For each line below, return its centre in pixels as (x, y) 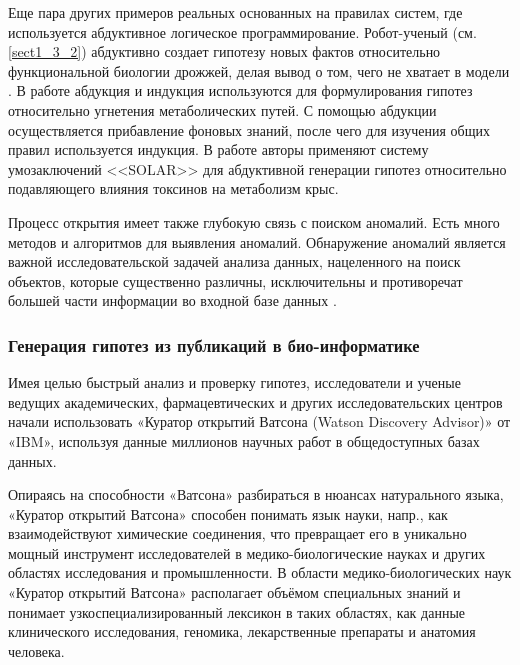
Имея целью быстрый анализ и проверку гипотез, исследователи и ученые (234, 382)
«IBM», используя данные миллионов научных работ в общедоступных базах (244, 440)
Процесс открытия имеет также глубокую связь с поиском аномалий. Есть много (254, 221)
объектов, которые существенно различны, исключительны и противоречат (235, 280)
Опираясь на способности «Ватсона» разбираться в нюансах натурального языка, (256, 494)
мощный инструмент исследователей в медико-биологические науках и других (247, 552)
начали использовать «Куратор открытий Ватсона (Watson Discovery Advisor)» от (259, 421)
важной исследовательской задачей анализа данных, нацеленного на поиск (234, 261)
